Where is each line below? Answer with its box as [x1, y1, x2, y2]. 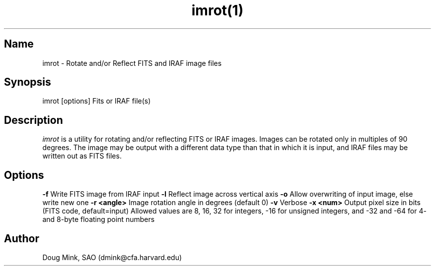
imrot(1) [191, 2, 244, 19]
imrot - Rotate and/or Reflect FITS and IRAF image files [42, 58, 222, 67]
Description [4, 113, 63, 126]
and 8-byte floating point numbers [42, 215, 155, 224]
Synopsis [4, 76, 51, 89]
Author [4, 232, 39, 245]
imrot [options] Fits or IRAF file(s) [42, 97, 151, 106]
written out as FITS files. [42, 152, 122, 161]
